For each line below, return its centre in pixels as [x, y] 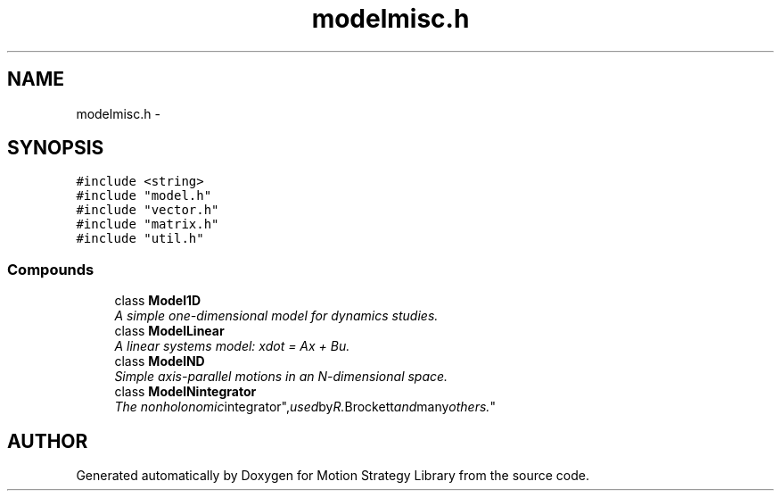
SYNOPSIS [56, 148]
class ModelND [160, 361]
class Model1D [158, 301]
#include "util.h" [140, 239]
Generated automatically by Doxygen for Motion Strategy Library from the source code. [333, 476]
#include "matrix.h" [148, 224]
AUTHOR [48, 441]
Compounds [51, 269]
